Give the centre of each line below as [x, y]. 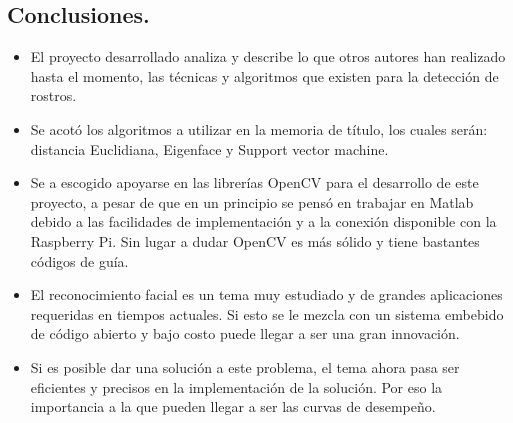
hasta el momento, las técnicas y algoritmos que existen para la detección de [264, 75]
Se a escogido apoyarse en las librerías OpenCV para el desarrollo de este [254, 182]
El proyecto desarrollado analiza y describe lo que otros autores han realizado [268, 56]
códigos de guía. [79, 260]
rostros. [53, 95]
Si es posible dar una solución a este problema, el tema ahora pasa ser [245, 366]
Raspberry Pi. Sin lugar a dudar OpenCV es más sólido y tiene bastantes [255, 240]
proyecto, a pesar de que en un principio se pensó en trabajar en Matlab [252, 201]
